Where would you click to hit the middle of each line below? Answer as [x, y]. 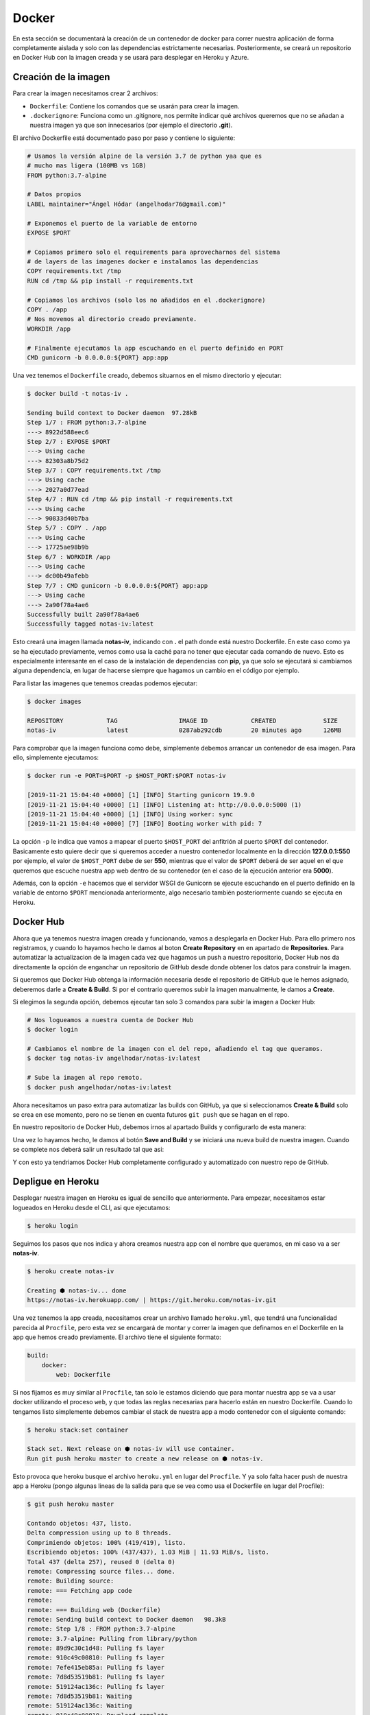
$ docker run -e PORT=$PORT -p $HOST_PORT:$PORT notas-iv [126, 776]
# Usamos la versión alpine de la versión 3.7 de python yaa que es [145, 156]
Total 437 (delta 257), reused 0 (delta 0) [101, 1562]
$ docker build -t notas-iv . [78, 393]
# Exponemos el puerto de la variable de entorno [112, 223]
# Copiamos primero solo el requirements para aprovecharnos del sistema [153, 252]
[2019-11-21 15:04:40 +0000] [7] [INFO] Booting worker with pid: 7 [145, 824]
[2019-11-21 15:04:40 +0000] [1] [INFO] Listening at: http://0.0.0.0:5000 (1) [164, 805]
